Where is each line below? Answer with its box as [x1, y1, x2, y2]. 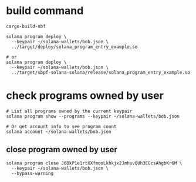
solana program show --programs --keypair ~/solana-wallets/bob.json [6, 113, 180, 119]
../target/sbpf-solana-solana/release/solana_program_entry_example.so [11, 69, 191, 75]
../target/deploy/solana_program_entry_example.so [11, 44, 138, 50]
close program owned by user [6, 145, 117, 154]
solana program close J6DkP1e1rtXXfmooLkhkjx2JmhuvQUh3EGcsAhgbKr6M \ [6, 160, 183, 166]
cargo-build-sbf [6, 23, 46, 29]
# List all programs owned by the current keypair [6, 108, 133, 114]
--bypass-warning [11, 170, 54, 176]
